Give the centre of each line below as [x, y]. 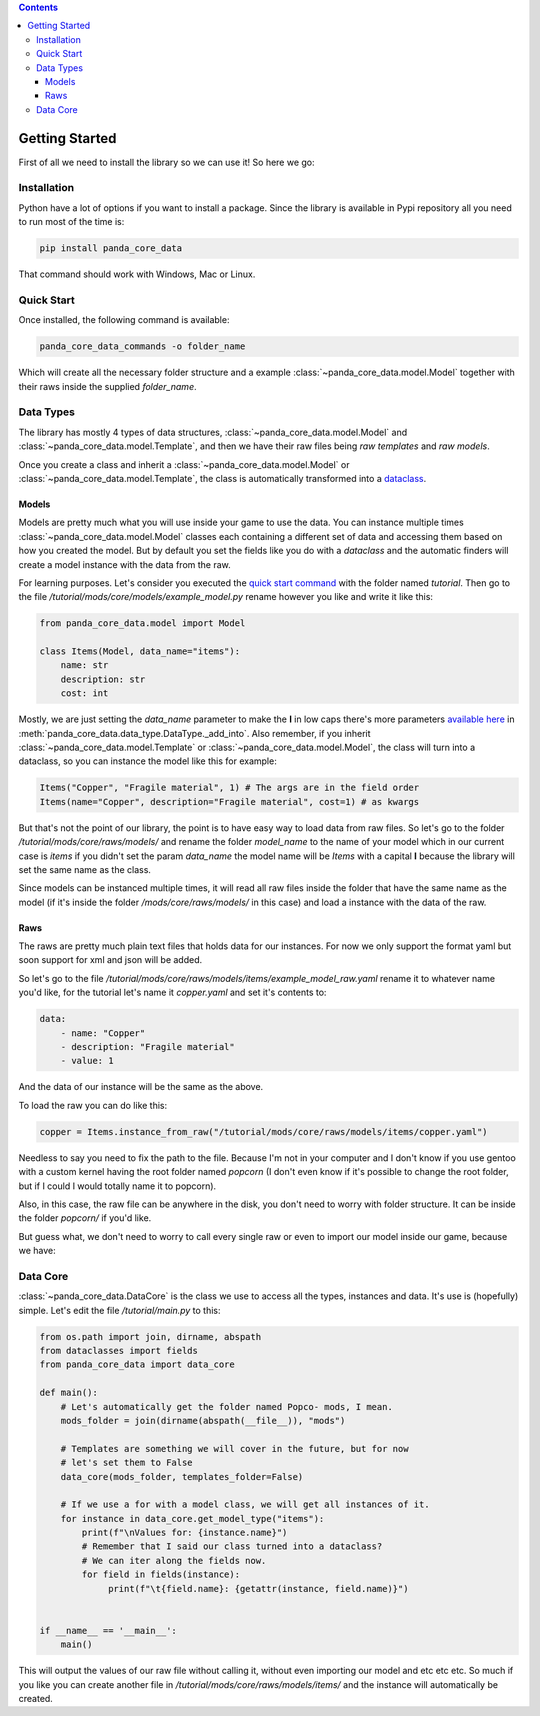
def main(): [69, 1393]
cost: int [84, 693]
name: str [84, 665]
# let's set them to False [127, 1463]
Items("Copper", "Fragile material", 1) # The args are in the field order [229, 788]
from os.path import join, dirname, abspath [150, 1336]
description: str [103, 679]
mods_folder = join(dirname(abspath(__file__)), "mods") [203, 1420]
